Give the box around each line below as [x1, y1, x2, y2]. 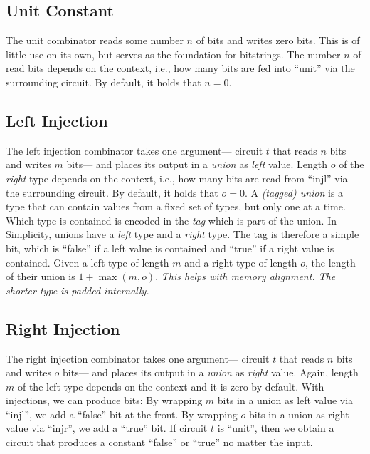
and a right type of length [184, 254, 297, 269]
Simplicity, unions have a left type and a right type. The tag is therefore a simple [6, 227, 359, 242]
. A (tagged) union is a [244, 185, 344, 200]
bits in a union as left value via [217, 393, 354, 408]
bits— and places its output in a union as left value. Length [66, 157, 328, 172]
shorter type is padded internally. [6, 282, 149, 297]
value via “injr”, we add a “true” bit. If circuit [6, 421, 208, 435]
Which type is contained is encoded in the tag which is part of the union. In [6, 212, 337, 227]
